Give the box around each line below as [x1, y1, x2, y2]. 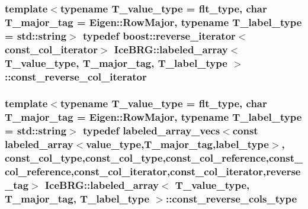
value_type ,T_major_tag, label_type [86, 137, 269, 152]
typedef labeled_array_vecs [82, 123, 220, 138]
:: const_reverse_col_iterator [5, 69, 147, 83]
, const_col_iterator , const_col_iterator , [70, 163, 267, 178]
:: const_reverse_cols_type [166, 191, 297, 205]
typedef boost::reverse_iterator [82, 28, 236, 43]
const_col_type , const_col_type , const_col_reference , [5, 150, 269, 165]
